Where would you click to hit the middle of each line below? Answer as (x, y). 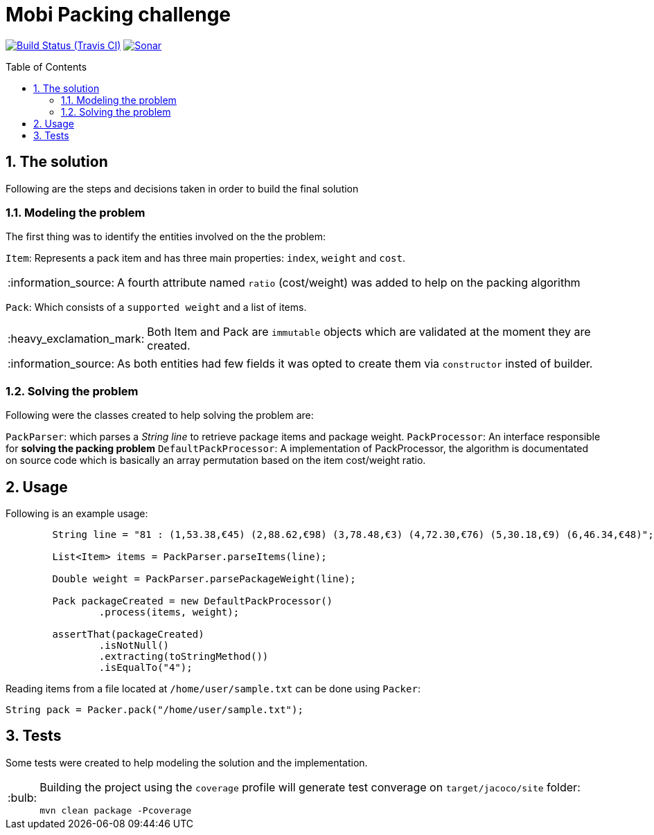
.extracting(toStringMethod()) (184, 656)
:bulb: (23, 798)
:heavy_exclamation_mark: (76, 339)
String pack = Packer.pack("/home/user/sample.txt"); (154, 709)
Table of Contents (46, 66)
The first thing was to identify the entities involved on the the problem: (166, 237)
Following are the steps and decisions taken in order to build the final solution (182, 188)
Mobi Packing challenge (118, 15)
